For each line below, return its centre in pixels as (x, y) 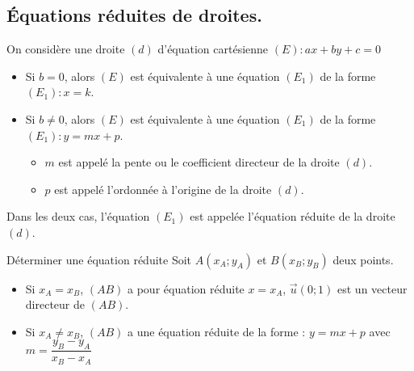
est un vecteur (372, 288)
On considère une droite (66, 49)
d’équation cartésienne (213, 49)
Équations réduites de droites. (134, 15)
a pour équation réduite (186, 288)
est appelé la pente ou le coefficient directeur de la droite (199, 162)
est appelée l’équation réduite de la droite (293, 216)
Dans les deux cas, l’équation (78, 216)
